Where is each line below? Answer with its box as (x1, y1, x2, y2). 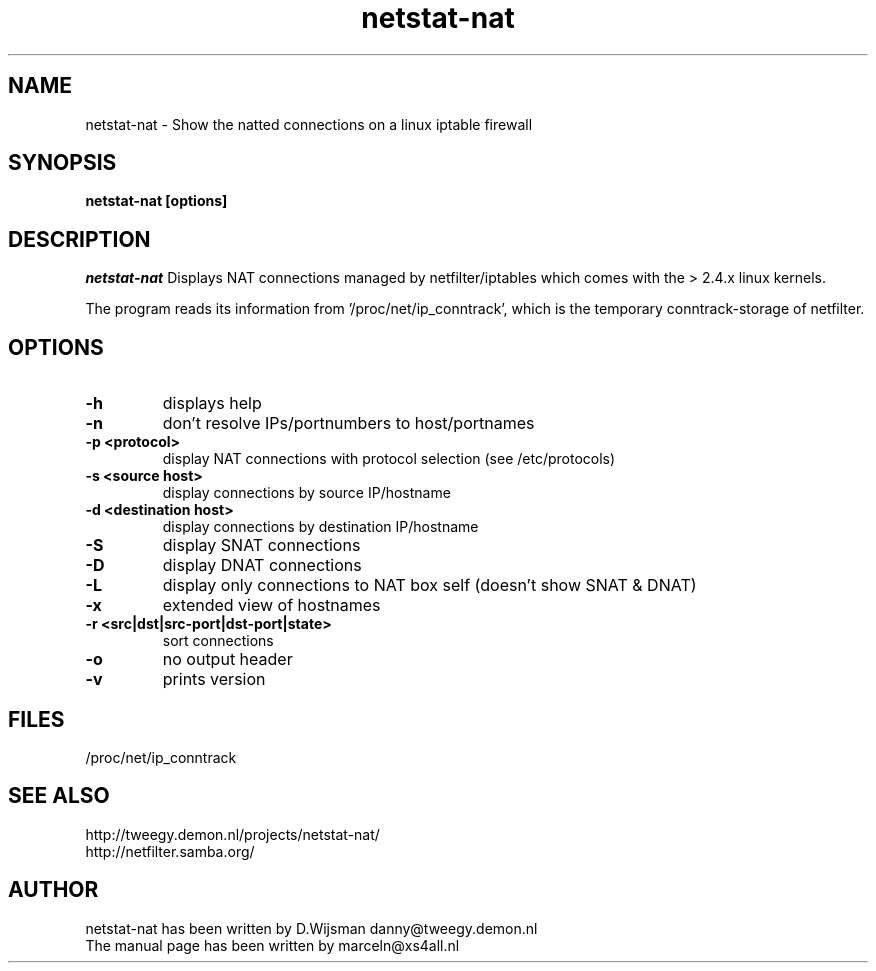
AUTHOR (8, 877, 99, 903)
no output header (162, 649, 293, 670)
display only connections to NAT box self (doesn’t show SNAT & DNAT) (162, 575, 697, 596)
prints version (162, 669, 266, 690)
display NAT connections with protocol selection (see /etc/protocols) (162, 450, 616, 468)
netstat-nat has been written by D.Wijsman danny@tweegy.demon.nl (85, 919, 538, 937)
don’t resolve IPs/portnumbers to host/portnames (162, 413, 535, 434)
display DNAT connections (162, 555, 362, 576)
